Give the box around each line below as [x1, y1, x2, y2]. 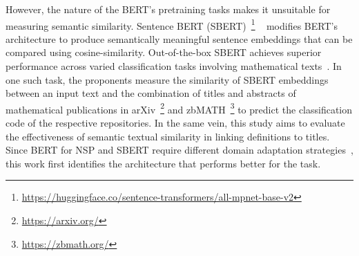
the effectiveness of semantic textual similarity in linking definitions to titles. [6, 129, 330, 143]
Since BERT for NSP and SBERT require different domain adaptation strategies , [6, 143, 353, 157]
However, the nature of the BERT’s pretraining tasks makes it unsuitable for [6, 2, 331, 16]
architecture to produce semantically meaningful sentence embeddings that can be [6, 31, 353, 46]
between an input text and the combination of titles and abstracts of [6, 86, 296, 100]
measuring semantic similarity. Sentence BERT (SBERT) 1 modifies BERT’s [6, 16, 338, 33]
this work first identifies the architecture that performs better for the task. [6, 156, 321, 170]
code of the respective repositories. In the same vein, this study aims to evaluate [6, 116, 345, 130]
